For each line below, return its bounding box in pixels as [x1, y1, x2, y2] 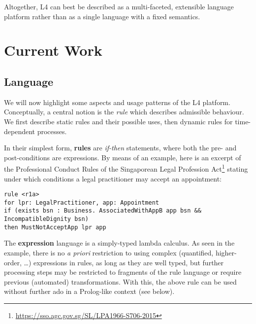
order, [4, 257, 22, 267]
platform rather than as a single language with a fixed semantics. [4, 11, 200, 21]
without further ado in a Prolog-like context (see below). [4, 286, 175, 296]
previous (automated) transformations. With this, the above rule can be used [4, 276, 237, 287]
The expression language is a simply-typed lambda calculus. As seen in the [4, 238, 235, 248]
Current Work [4, 40, 102, 60]
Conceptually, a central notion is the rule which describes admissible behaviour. [4, 107, 244, 117]
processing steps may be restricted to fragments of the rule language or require [4, 267, 242, 277]
